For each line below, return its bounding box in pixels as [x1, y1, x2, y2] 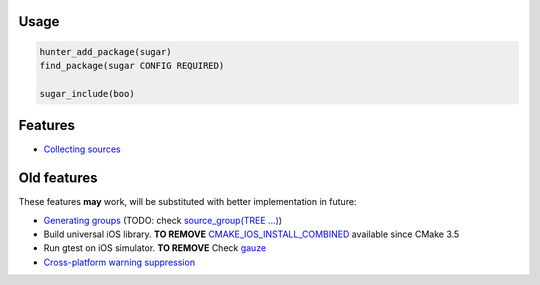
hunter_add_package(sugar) [39, 46, 172, 57]
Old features [18, 170, 98, 187]
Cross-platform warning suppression [43, 256, 195, 268]
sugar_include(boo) [39, 88, 135, 99]
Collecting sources [43, 143, 121, 155]
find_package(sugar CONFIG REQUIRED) [39, 60, 225, 71]
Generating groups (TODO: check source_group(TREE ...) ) [43, 214, 283, 226]
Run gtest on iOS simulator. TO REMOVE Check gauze [43, 242, 267, 254]
